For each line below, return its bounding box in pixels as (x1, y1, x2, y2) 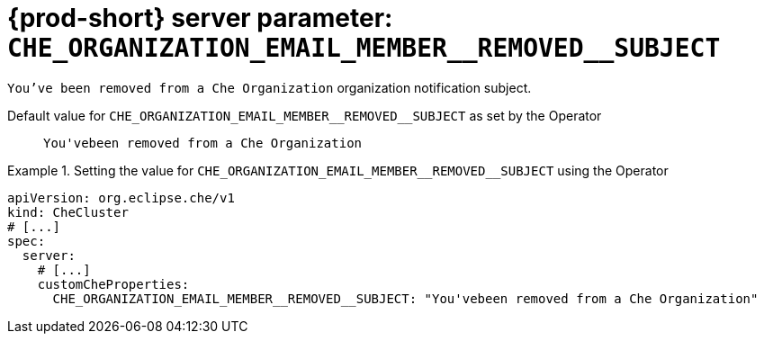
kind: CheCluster (7, 204, 129, 220)
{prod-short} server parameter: (7, 3, 393, 33)
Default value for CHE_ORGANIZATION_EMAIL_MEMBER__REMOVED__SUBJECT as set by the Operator (7, 107, 602, 123)
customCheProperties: (37, 276, 190, 292)
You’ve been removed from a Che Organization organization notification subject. (7, 79, 532, 95)
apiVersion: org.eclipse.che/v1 (7, 190, 235, 205)
